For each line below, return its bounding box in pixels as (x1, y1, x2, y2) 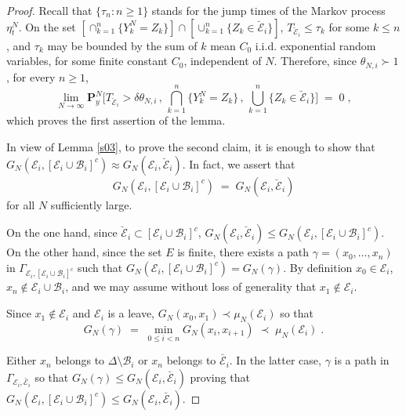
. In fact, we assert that (182, 155, 295, 172)
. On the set (18, 18, 76, 34)
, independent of (183, 53, 262, 69)
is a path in (334, 352, 390, 368)
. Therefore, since (274, 53, 357, 69)
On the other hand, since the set (6, 244, 162, 260)
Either (6, 352, 37, 368)
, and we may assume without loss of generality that (65, 278, 317, 295)
